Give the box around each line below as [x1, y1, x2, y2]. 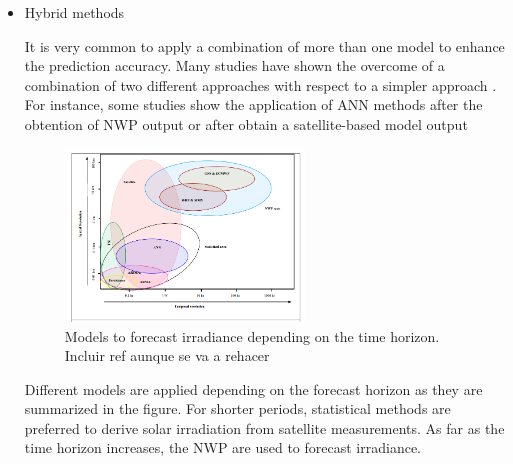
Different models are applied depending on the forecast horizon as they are [24, 378, 483, 399]
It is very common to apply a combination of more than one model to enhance [24, 35, 505, 56]
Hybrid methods [24, 2, 125, 22]
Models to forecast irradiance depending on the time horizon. [64, 325, 440, 346]
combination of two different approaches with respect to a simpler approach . [24, 74, 497, 95]
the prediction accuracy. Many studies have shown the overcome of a [24, 55, 445, 76]
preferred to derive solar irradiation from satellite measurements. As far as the [24, 417, 505, 438]
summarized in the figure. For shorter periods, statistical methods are [24, 398, 451, 419]
